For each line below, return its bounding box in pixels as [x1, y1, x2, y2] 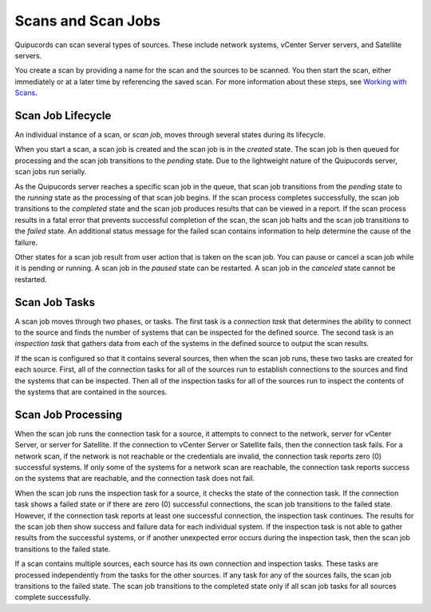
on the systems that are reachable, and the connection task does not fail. [14, 474, 255, 483]
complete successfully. [14, 592, 91, 602]
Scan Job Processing [14, 407, 123, 421]
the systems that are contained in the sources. [14, 387, 168, 396]
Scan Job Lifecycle [14, 109, 112, 122]
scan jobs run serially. [14, 167, 87, 177]
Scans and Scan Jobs [14, 12, 161, 30]
